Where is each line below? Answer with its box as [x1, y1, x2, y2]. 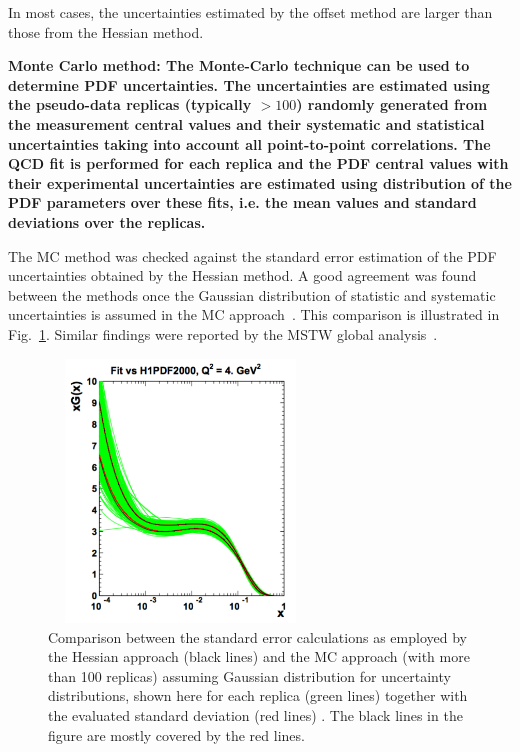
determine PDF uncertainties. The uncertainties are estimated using [8, 74, 490, 95]
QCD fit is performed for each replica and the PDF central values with [8, 153, 509, 174]
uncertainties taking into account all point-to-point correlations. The [8, 133, 491, 154]
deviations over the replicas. [8, 211, 206, 232]
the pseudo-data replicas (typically [8, 94, 252, 115]
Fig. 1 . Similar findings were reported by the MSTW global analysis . [8, 323, 438, 344]
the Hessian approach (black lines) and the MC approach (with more [48, 646, 470, 667]
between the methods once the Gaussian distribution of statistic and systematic [8, 284, 496, 305]
